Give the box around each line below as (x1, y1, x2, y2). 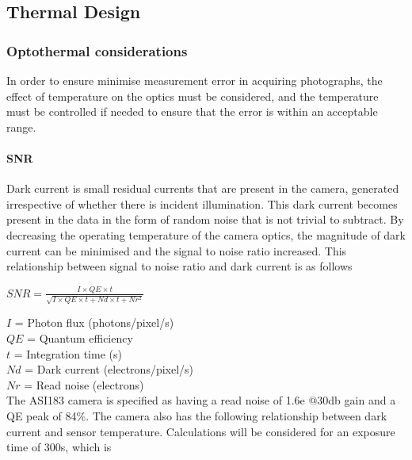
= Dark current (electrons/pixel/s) (25, 361, 194, 378)
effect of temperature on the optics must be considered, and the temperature (6, 87, 379, 104)
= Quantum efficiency (27, 330, 133, 347)
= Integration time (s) (13, 345, 122, 362)
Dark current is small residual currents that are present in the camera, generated (6, 180, 399, 197)
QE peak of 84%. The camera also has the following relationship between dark (6, 408, 387, 424)
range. (6, 118, 36, 135)
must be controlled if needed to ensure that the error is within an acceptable (6, 103, 378, 120)
